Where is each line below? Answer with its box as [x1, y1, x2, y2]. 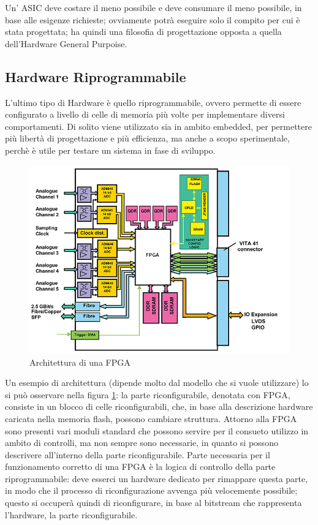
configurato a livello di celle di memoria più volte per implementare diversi [5, 108, 285, 121]
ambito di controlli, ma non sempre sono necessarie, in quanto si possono [5, 436, 278, 449]
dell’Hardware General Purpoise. [5, 37, 127, 50]
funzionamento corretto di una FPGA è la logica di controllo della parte [5, 460, 276, 473]
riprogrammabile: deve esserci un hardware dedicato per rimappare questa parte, [5, 472, 308, 485]
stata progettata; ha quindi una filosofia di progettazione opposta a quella [5, 25, 282, 38]
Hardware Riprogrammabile [5, 67, 186, 86]
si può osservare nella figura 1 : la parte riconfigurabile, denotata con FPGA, [5, 388, 290, 401]
